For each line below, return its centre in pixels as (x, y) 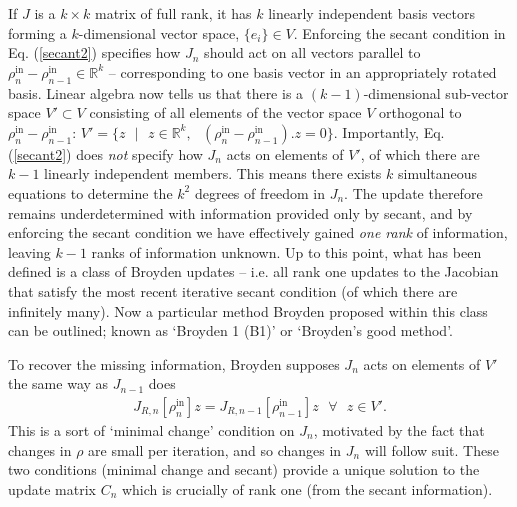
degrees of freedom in (259, 192)
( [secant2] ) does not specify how (105, 153)
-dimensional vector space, (159, 32)
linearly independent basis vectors (371, 13)
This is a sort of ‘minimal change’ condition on (151, 429)
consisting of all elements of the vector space (225, 112)
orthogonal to (420, 112)
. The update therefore (413, 192)
